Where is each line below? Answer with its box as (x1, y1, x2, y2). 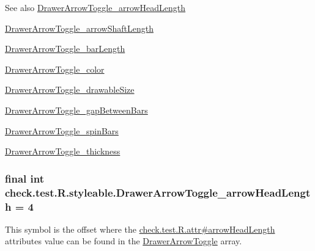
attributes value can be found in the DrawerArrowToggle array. (5, 235, 242, 247)
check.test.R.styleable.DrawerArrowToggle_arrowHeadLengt (5, 184, 311, 200)
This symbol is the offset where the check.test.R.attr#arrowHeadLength (5, 222, 275, 235)
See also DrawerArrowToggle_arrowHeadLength (5, 1, 186, 13)
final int (5, 170, 44, 186)
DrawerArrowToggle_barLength (5, 42, 125, 55)
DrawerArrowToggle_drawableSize (5, 83, 135, 96)
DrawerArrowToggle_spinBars (5, 124, 119, 137)
